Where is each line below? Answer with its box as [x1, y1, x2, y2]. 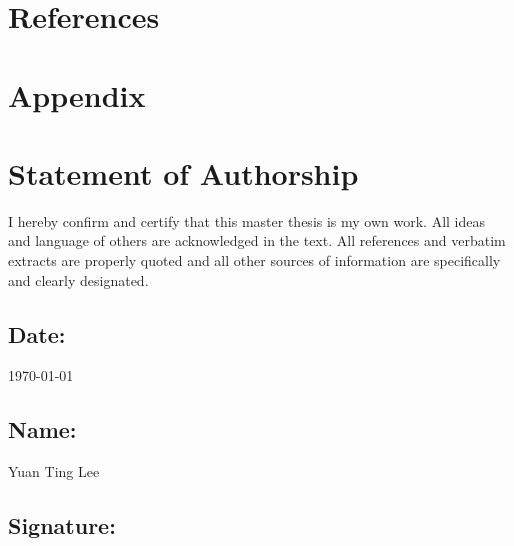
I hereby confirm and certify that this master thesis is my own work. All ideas [8, 210, 486, 231]
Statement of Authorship [8, 152, 359, 193]
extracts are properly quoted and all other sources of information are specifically [8, 250, 501, 271]
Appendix [8, 74, 146, 115]
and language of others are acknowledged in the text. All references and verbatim [8, 230, 506, 251]
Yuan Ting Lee [8, 461, 100, 482]
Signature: [8, 510, 116, 541]
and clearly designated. [8, 269, 149, 290]
